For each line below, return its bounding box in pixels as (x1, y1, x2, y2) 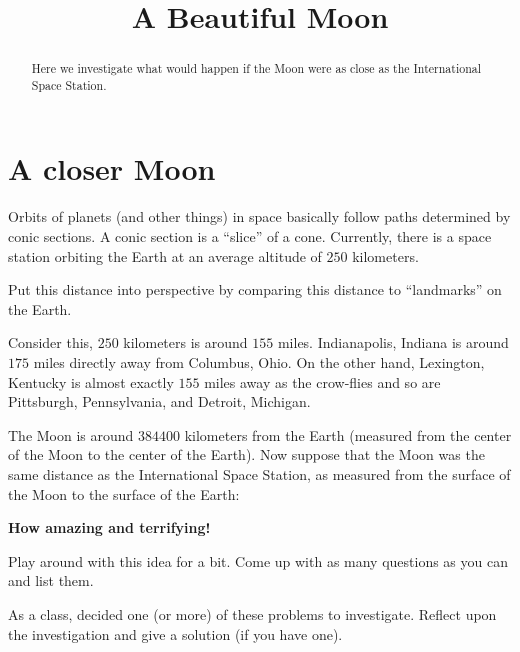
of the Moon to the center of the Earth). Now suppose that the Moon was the (8, 444, 485, 465)
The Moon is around (8, 424, 134, 445)
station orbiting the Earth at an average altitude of (8, 245, 322, 266)
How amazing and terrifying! (8, 517, 211, 538)
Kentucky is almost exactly (8, 371, 174, 392)
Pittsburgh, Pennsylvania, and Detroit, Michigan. (8, 391, 311, 412)
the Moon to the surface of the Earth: (8, 483, 240, 504)
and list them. (8, 570, 94, 591)
